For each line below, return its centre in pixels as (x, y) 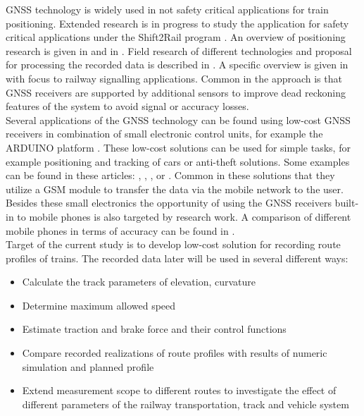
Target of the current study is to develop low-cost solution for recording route (173, 244)
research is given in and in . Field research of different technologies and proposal (179, 50)
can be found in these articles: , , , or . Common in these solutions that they (170, 175)
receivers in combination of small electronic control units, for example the (164, 134)
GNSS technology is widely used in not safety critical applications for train (167, 9)
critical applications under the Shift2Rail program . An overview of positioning (176, 37)
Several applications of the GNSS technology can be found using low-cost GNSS (178, 120)
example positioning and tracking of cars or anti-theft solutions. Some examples (178, 161)
